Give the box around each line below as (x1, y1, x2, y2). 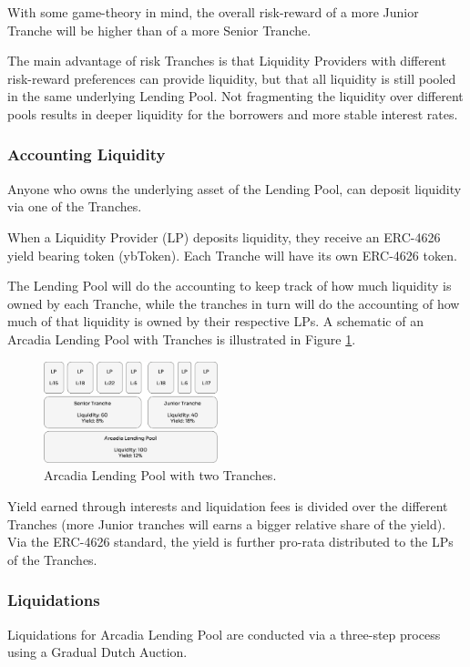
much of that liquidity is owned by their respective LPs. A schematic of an (7, 312, 424, 331)
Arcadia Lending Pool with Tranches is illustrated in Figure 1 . (7, 329, 356, 348)
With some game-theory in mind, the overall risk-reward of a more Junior (7, 3, 419, 21)
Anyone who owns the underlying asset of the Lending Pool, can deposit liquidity (7, 179, 462, 198)
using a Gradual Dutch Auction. (7, 642, 188, 662)
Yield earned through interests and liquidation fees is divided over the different (7, 496, 448, 515)
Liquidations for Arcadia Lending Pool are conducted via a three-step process (7, 624, 441, 643)
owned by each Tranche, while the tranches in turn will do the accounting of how (7, 293, 460, 313)
